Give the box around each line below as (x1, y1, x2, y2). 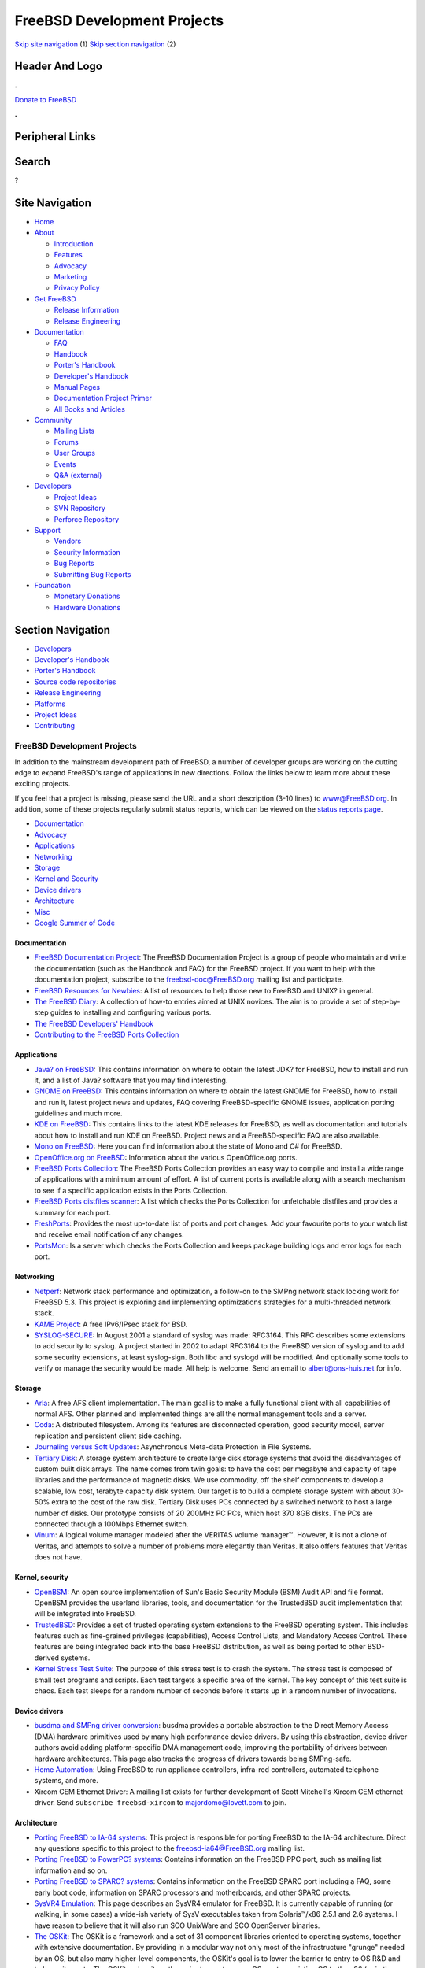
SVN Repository (54, 504, 106, 513)
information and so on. (34, 1866, 108, 1875)
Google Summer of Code (34, 918, 116, 927)
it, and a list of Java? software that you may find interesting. (34, 1075, 228, 1085)
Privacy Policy (54, 283, 100, 293)
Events (54, 459, 76, 468)
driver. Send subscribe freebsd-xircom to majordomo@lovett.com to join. (34, 1798, 286, 1807)
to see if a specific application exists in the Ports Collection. (34, 1186, 228, 1195)
